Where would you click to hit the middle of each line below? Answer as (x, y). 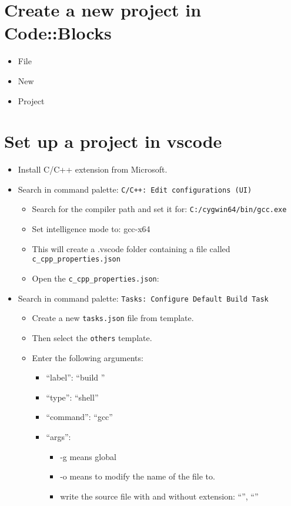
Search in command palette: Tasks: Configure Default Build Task (143, 298)
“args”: (58, 436)
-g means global (88, 456)
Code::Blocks (58, 33)
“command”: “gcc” (79, 417)
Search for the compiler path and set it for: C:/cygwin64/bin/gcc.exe (159, 209)
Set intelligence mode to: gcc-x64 (91, 229)
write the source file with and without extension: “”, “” (159, 496)
